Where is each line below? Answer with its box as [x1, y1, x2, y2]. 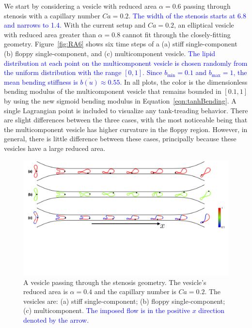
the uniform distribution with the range [4, 67, 122, 77]
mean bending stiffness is [4, 76, 78, 87]
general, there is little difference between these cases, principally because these [4, 134, 236, 144]
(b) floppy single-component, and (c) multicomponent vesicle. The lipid [4, 48, 216, 58]
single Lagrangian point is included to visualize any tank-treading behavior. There [4, 105, 248, 115]
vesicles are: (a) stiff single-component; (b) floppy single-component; [23, 296, 225, 306]
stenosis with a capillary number [4, 10, 100, 20]
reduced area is [23, 286, 68, 297]
